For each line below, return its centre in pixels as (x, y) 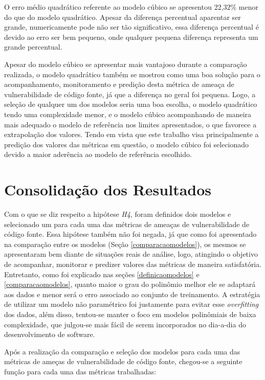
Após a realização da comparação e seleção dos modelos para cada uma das (122, 351)
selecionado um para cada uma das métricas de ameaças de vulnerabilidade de (127, 224)
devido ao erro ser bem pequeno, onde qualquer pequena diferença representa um (131, 37)
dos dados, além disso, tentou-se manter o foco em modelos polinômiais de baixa (130, 314)
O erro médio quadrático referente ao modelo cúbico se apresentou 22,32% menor (131, 7)
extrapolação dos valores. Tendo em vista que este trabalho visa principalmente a (131, 134)
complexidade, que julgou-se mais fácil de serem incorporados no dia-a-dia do (125, 324)
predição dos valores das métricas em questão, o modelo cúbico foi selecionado (127, 144)
